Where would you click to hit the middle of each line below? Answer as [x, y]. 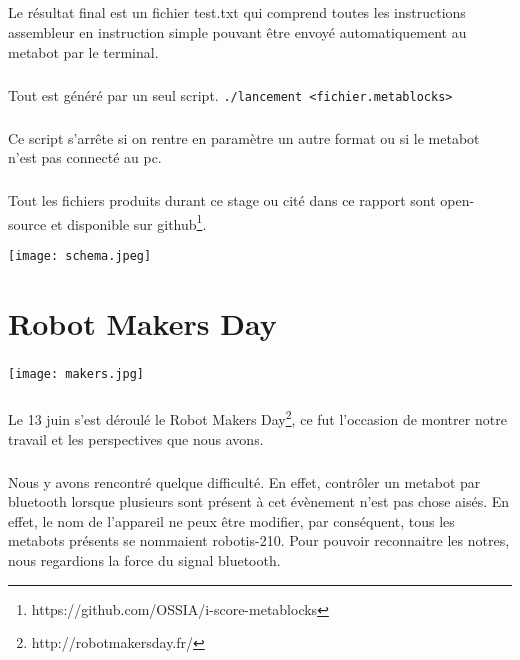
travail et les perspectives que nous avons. [136, 438]
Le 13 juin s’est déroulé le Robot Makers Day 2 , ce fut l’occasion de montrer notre [257, 418]
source [27, 223]
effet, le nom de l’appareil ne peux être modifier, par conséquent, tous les [231, 520]
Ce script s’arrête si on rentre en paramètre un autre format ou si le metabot [244, 137]
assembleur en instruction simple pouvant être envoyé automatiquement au [237, 31]
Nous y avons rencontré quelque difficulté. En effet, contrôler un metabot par [244, 481]
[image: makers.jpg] [76, 374]
